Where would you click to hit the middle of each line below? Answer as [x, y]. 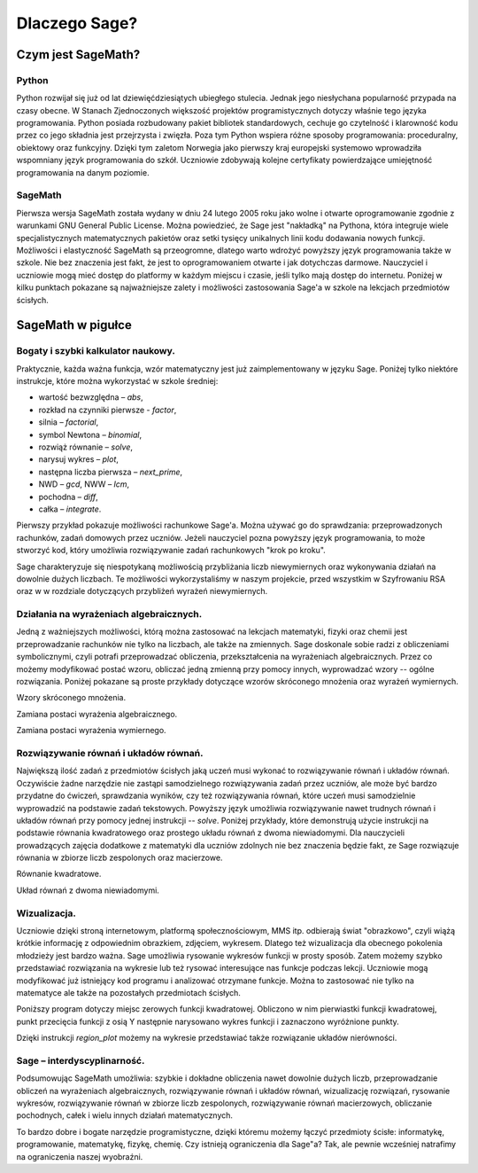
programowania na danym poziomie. [83, 172]
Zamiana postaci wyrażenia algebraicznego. [97, 714]
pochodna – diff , [69, 497]
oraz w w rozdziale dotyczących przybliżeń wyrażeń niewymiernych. [142, 591]
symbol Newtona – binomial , [90, 434]
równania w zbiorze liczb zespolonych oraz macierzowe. [119, 858]
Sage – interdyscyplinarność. [81, 1060]
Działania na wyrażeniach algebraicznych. [109, 614]
